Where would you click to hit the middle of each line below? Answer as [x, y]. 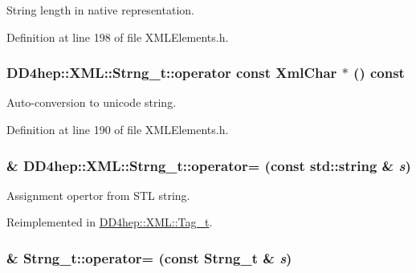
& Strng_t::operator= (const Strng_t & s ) [149, 257]
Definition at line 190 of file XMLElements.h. [118, 129]
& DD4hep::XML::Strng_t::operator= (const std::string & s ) [209, 165]
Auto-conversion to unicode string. [92, 102]
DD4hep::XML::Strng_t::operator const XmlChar [172, 73]
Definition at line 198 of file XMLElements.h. [118, 37]
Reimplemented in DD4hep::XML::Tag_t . [110, 222]
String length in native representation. [100, 10]
